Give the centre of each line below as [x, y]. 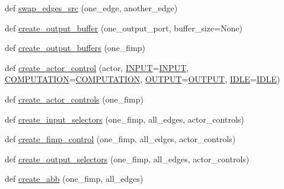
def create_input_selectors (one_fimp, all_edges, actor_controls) [125, 119]
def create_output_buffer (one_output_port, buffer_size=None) [124, 28]
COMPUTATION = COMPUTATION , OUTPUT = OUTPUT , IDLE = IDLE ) [143, 79]
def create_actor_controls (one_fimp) [74, 99]
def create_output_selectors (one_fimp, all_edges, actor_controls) [127, 158]
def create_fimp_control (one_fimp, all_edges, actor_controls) [120, 139]
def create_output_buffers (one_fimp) [75, 48]
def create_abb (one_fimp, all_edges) [74, 179]
